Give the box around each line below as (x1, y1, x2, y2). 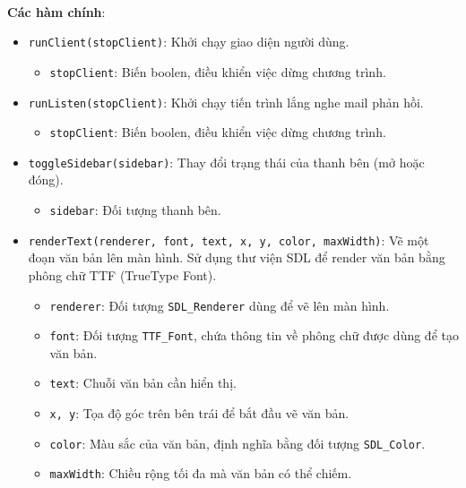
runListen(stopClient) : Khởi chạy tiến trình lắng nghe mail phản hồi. (28, 92, 424, 111)
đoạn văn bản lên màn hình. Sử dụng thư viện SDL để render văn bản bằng (28, 248, 445, 267)
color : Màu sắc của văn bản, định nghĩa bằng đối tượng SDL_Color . (49, 433, 426, 452)
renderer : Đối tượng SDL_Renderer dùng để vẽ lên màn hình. (49, 295, 390, 314)
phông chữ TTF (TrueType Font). (28, 265, 217, 284)
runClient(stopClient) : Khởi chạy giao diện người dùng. (28, 32, 349, 51)
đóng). (28, 170, 64, 189)
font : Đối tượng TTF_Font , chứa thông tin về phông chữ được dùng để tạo (49, 326, 459, 345)
